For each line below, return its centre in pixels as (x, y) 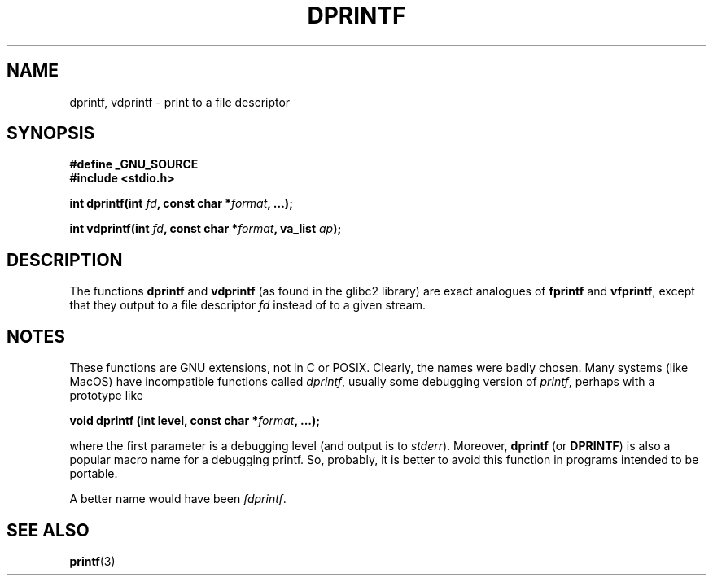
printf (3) (92, 561)
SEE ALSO (48, 530)
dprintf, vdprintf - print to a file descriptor (180, 102)
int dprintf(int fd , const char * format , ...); (181, 203)
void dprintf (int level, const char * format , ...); (195, 421)
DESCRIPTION (65, 260)
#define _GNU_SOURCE (134, 164)
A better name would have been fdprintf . (178, 499)
